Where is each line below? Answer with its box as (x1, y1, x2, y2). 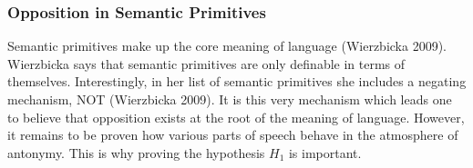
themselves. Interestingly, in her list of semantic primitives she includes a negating (7, 72, 467, 91)
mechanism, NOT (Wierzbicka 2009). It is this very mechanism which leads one (7, 90, 452, 108)
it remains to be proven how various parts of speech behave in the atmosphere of (7, 125, 458, 144)
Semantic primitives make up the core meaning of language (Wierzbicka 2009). (7, 36, 447, 55)
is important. (288, 143, 362, 162)
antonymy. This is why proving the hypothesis (7, 143, 265, 162)
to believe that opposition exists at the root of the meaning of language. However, (7, 107, 465, 126)
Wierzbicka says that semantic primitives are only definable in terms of (7, 54, 406, 73)
